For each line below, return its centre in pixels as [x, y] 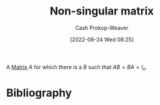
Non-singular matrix [102, 11]
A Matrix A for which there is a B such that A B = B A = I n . [77, 68]
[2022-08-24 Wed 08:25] [102, 39]
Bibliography [39, 93]
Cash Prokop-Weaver [102, 28]
